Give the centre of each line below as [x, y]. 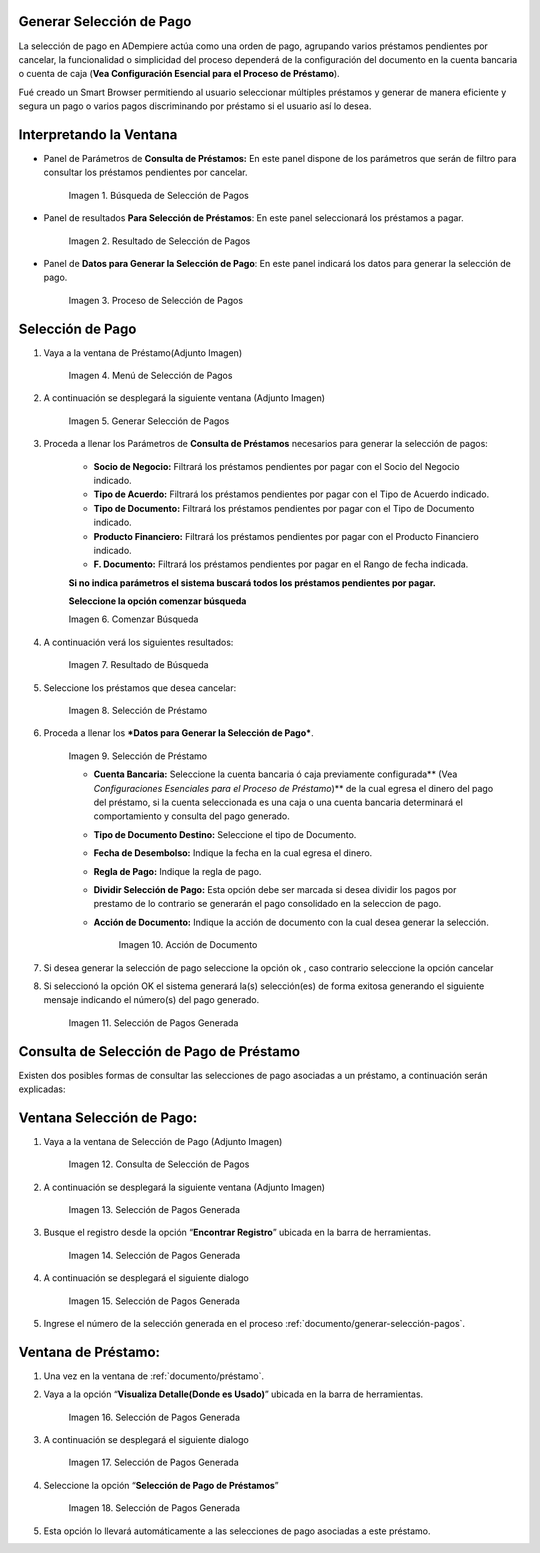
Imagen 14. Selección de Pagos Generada [154, 1255]
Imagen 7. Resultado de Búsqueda [138, 665]
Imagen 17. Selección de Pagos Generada [153, 1462]
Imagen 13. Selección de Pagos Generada [154, 1210]
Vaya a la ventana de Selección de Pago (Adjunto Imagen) [163, 1141]
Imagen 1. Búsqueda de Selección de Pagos [158, 195]
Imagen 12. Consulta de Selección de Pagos [159, 1164]
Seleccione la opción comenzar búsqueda [157, 601]
